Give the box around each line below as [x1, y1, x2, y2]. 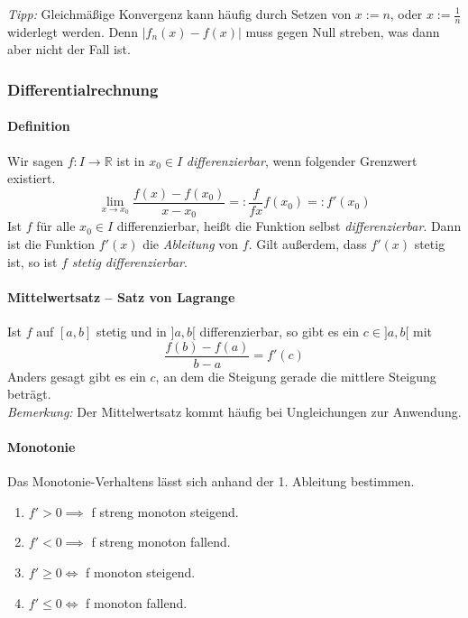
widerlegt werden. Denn [7, 22, 138, 41]
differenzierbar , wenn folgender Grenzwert [186, 151, 418, 170]
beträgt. [7, 384, 51, 403]
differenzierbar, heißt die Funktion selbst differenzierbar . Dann [116, 217, 462, 235]
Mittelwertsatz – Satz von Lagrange [7, 287, 235, 306]
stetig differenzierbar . [71, 252, 188, 271]
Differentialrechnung [7, 78, 159, 100]
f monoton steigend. [86, 562, 196, 581]
